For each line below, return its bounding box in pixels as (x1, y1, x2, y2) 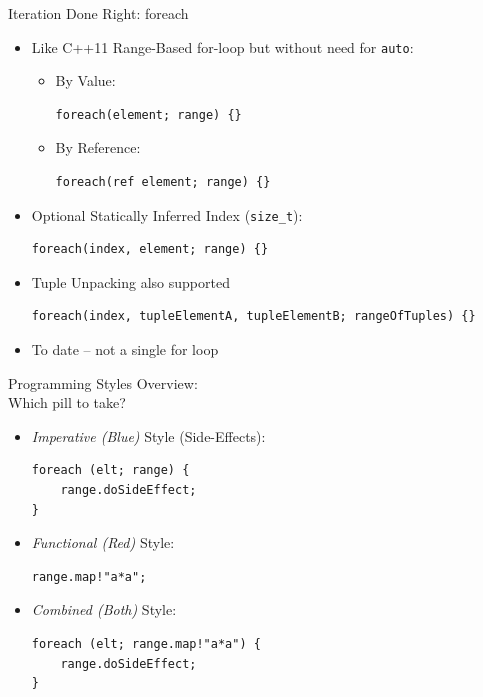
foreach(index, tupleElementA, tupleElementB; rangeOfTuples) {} (31, 309, 476, 324)
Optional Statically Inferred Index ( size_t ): (31, 204, 303, 225)
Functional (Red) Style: (31, 532, 175, 553)
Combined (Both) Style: (31, 599, 177, 620)
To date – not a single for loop (31, 339, 219, 360)
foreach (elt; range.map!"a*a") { (31, 637, 261, 651)
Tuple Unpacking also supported (31, 271, 230, 292)
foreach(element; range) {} (55, 107, 242, 122)
